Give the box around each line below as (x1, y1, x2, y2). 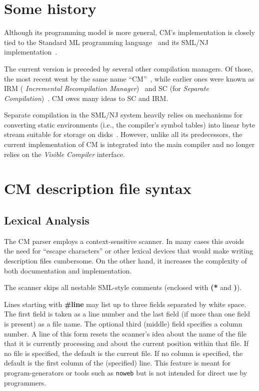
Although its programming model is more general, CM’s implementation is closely (4, 27, 255, 37)
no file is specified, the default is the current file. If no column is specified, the (4, 347, 243, 358)
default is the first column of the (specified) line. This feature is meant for (4, 357, 231, 368)
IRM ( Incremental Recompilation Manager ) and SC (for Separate (4, 83, 209, 93)
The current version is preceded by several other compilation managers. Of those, (4, 63, 253, 73)
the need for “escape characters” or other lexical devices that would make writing (4, 245, 253, 256)
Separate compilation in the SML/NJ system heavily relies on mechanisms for (4, 109, 242, 120)
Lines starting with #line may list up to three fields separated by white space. (4, 298, 246, 309)
